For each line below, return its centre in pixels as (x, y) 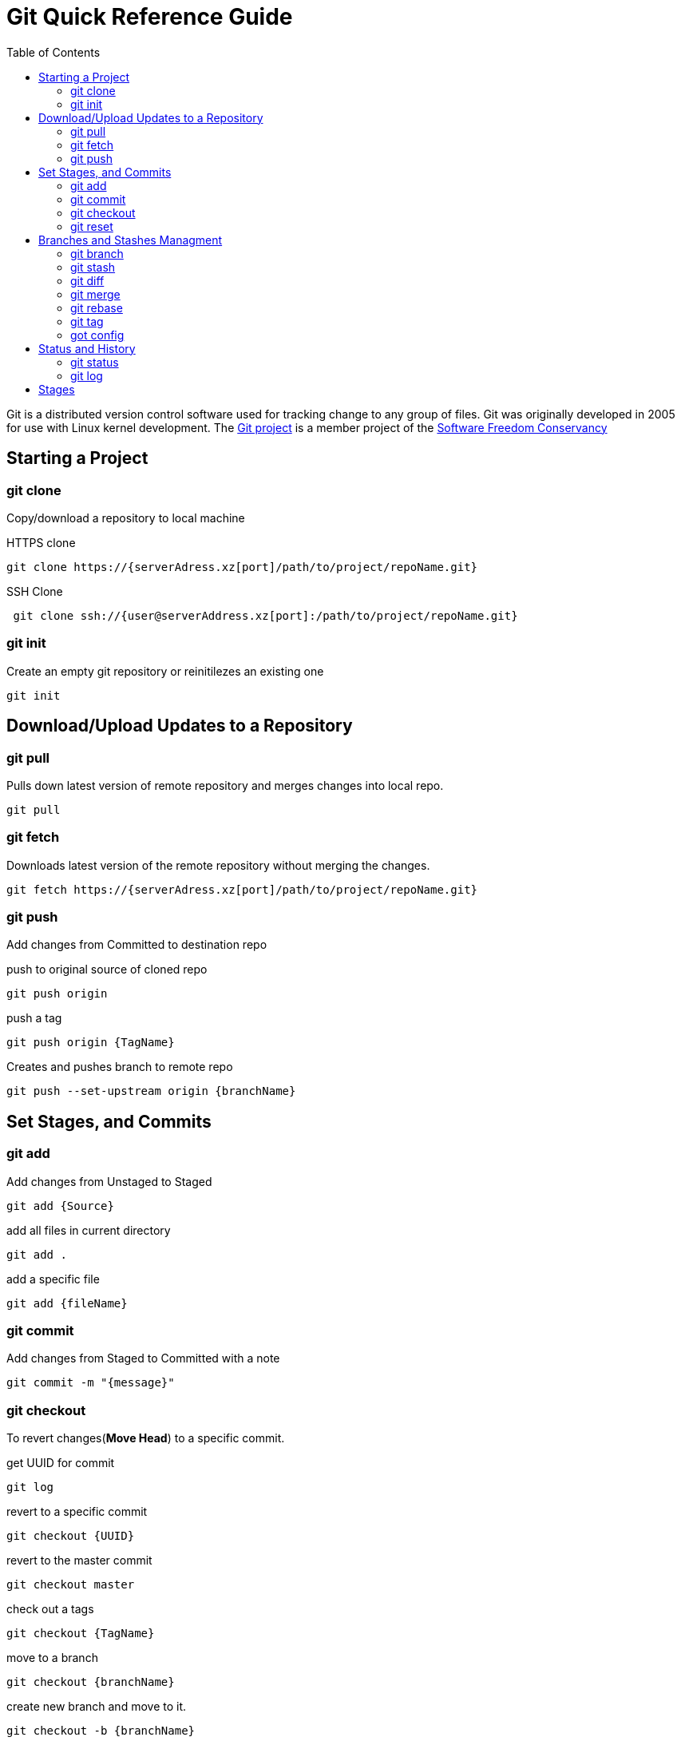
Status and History (87, 348)
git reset (92, 226)
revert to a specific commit (77, 1512)
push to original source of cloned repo (107, 970)
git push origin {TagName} (91, 1043)
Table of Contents (53, 52)
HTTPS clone (41, 542)
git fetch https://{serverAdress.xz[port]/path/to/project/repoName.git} (242, 889)
